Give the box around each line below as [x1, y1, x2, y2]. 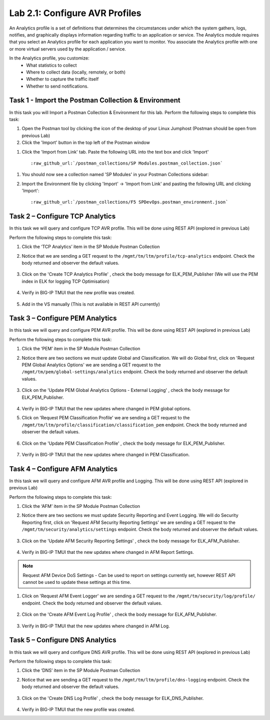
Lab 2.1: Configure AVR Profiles [9, 8, 141, 19]
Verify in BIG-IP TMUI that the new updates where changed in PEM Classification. [21, 451, 190, 457]
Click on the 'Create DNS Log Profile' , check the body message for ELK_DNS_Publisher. [21, 695, 204, 701]
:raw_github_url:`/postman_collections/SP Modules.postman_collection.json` [30, 160, 223, 166]
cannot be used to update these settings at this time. [22, 579, 131, 585]
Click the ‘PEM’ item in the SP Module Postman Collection [21, 346, 140, 352]
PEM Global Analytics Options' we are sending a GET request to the [21, 362, 161, 368]
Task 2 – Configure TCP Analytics [9, 212, 116, 221]
